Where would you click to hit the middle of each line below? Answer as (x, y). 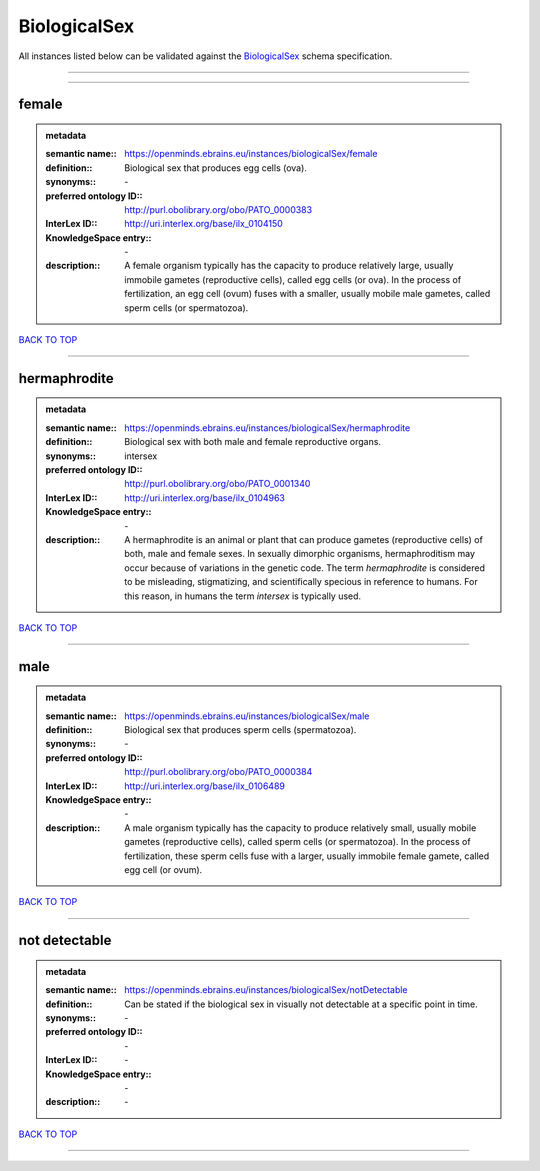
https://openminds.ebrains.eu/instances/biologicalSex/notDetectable (266, 990)
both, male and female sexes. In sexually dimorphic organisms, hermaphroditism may (299, 554)
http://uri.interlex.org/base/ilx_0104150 (204, 224)
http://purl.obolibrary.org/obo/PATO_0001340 (217, 484)
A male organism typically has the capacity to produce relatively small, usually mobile (300, 827)
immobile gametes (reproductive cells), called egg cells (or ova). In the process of (293, 279)
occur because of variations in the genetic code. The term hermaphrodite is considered (304, 567)
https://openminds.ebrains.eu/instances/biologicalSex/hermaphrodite (267, 427)
